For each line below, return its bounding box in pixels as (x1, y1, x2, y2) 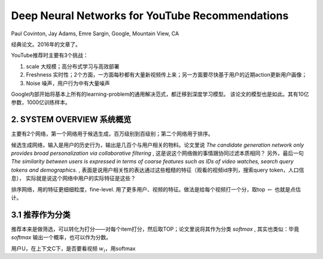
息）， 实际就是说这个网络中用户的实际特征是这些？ (11, 175, 136, 182)
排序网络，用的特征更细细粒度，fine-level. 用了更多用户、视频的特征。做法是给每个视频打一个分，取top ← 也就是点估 (11, 185, 301, 193)
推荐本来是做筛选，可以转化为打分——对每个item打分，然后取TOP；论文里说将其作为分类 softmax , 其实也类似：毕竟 (11, 225, 300, 233)
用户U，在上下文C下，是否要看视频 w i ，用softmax (11, 245, 136, 254)
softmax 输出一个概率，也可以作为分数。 (11, 234, 112, 241)
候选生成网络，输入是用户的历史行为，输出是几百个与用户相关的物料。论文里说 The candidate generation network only (11, 141, 304, 148)
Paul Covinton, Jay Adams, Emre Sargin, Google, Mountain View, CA (11, 30, 179, 37)
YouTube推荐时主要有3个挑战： (11, 51, 89, 59)
